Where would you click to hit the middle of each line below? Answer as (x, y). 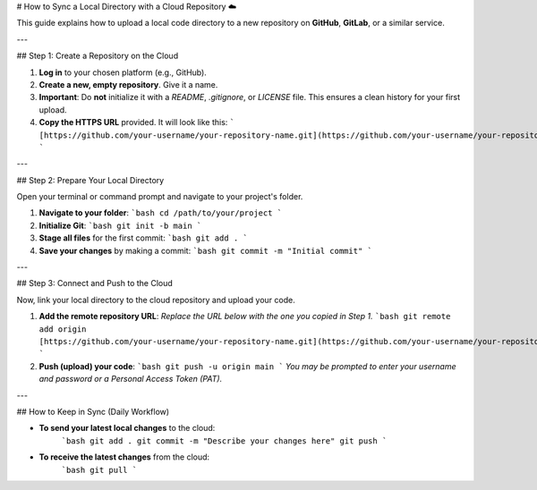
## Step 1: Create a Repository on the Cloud (98, 56)
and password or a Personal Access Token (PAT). (131, 379)
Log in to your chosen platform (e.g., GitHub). (123, 72)
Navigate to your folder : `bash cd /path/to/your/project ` (160, 213)
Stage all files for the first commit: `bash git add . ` (143, 238)
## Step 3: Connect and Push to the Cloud (95, 283)
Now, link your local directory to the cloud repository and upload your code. (156, 300)
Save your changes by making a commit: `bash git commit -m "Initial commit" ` (206, 250)
